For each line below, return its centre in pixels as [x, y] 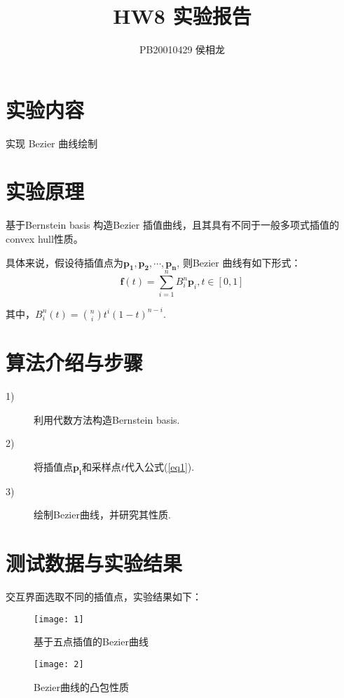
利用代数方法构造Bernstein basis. [107, 419]
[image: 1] [59, 619]
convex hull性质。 [44, 238]
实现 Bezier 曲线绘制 [52, 143]
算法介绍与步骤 [75, 362]
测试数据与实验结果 [94, 563]
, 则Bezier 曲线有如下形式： [239, 262]
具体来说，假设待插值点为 [64, 262]
